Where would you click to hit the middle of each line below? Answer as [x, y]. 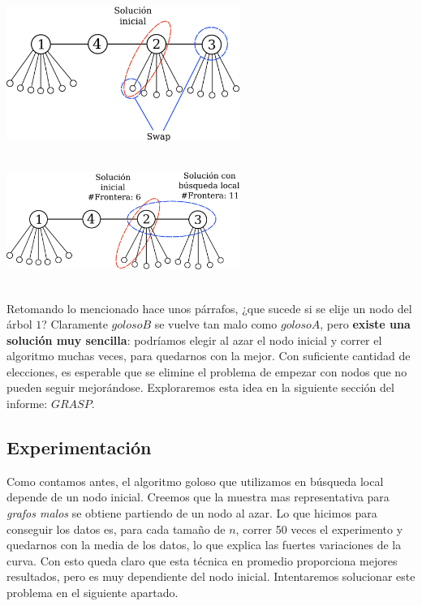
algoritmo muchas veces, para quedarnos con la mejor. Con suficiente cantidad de [209, 356]
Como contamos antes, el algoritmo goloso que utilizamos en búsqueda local [195, 481]
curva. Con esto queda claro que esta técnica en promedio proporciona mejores [202, 560]
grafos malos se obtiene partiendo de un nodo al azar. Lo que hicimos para [192, 513]
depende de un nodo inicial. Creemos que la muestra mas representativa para [198, 497]
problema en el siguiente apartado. [93, 593]
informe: [27, 404]
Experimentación [79, 447]
